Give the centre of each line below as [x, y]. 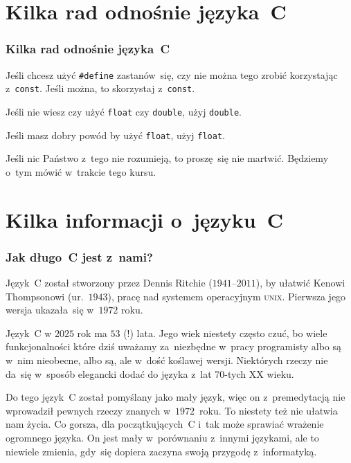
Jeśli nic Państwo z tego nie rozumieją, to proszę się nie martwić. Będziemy [167, 158]
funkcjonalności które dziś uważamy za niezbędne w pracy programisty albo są [174, 346]
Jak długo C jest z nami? [79, 256]
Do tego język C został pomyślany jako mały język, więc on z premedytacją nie [175, 397]
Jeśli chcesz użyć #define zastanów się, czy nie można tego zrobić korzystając [172, 74]
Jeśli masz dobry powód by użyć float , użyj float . [115, 135]
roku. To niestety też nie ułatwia [269, 410]
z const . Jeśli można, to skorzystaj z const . [100, 88]
